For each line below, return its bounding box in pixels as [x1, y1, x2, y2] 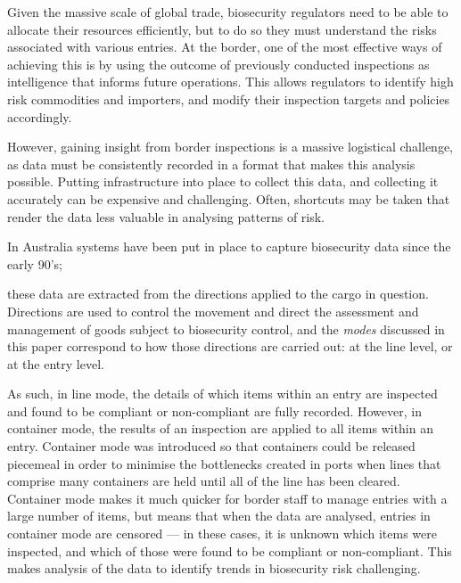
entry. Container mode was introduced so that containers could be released [7, 437, 416, 456]
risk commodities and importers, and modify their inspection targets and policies [7, 89, 450, 108]
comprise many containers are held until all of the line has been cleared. [7, 472, 400, 490]
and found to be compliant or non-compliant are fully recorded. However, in [7, 401, 422, 420]
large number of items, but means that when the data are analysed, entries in [7, 506, 431, 525]
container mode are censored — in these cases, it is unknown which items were [7, 524, 437, 543]
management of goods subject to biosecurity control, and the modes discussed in [7, 319, 445, 338]
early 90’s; [7, 254, 62, 273]
